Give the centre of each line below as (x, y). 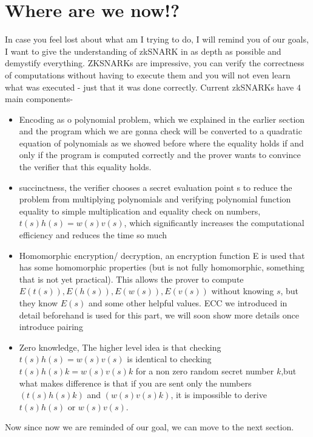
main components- (39, 99)
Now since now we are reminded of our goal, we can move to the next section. (150, 427)
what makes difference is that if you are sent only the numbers (135, 383)
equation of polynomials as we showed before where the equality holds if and (161, 143)
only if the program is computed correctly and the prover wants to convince (160, 155)
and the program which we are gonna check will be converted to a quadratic (160, 131)
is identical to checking (169, 359)
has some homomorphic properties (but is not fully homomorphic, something (162, 267)
